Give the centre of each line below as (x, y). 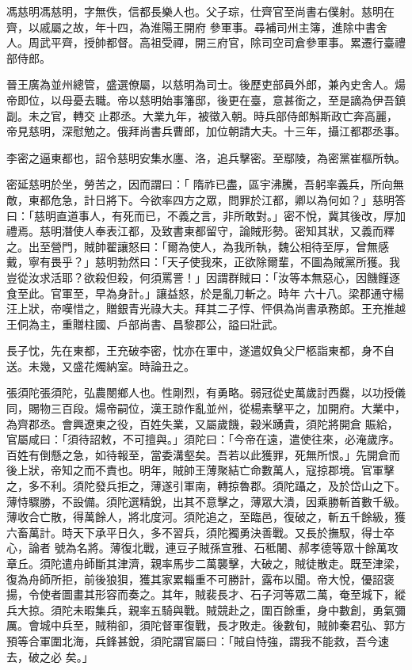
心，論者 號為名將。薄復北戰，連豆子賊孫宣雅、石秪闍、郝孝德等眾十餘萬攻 (202, 548)
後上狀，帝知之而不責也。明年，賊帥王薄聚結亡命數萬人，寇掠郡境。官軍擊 (200, 470)
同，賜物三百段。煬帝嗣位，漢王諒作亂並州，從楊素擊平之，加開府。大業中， (206, 408)
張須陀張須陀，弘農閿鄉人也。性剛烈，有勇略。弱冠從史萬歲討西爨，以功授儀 (206, 392)
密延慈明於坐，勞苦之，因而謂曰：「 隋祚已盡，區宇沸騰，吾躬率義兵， (189, 184)
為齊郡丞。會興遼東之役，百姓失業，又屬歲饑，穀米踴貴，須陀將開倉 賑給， (202, 423)
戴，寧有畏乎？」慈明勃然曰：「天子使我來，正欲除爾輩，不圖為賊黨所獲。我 (203, 262)
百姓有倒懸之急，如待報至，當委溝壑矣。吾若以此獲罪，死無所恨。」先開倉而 (203, 454)
